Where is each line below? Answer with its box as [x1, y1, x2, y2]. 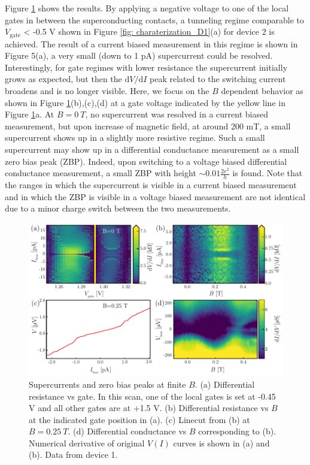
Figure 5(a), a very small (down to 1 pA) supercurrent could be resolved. [5, 49, 273, 62]
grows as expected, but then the [5, 73, 122, 85]
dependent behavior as [221, 84, 303, 97]
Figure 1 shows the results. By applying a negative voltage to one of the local [5, 2, 289, 14]
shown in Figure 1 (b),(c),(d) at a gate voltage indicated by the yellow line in [5, 96, 285, 108]
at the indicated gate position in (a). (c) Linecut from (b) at [29, 413, 250, 425]
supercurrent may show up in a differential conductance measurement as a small [5, 143, 299, 155]
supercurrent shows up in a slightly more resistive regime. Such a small [5, 131, 265, 144]
